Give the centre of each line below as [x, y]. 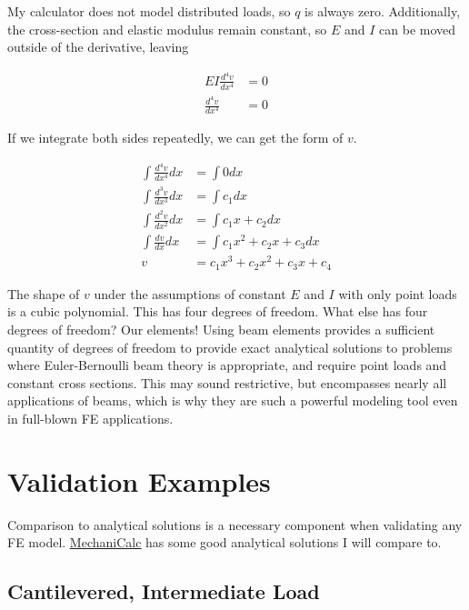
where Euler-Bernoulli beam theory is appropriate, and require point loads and [227, 365]
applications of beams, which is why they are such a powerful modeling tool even [233, 400]
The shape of [44, 293]
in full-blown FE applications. [90, 418]
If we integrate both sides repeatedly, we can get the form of [175, 138]
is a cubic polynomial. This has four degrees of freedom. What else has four [218, 311]
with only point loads [398, 293]
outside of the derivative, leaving [98, 47]
